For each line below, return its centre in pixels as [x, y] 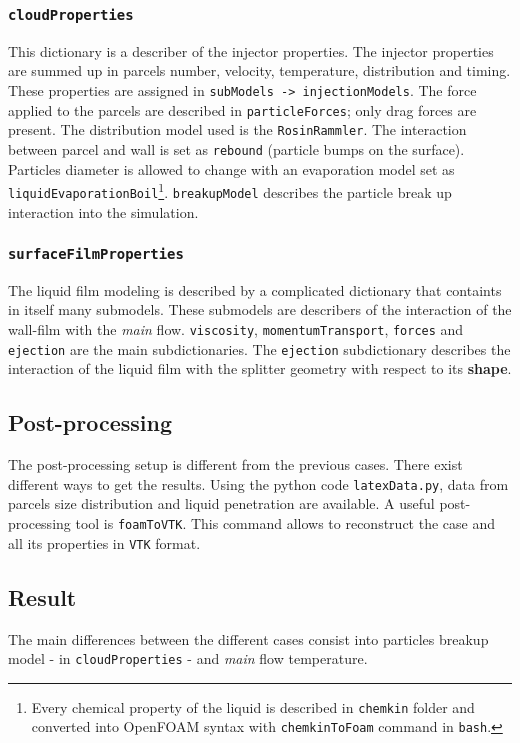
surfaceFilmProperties [96, 254]
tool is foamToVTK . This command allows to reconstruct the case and [285, 523]
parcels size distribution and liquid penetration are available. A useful [221, 503]
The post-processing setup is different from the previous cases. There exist [235, 464]
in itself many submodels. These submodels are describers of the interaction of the [260, 309]
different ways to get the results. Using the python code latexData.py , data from [258, 483]
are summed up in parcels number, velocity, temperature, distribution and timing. [259, 70]
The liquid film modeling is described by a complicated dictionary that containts [255, 289]
